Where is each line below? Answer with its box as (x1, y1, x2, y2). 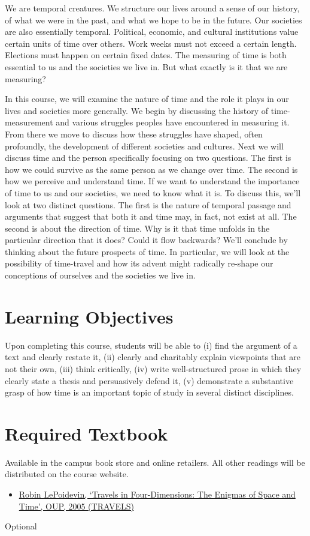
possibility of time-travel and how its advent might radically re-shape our (5, 257, 273, 270)
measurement (5, 116, 53, 128)
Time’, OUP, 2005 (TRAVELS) (19, 499, 134, 512)
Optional (5, 520, 37, 532)
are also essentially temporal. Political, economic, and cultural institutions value (5, 25, 299, 38)
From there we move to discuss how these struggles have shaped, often (5, 127, 263, 140)
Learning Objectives (5, 304, 174, 328)
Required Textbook (5, 421, 168, 445)
